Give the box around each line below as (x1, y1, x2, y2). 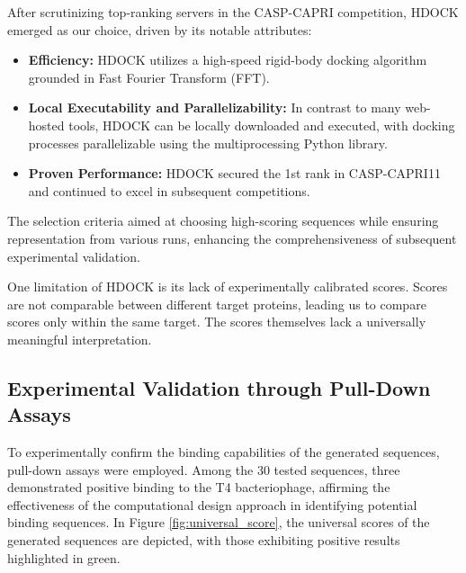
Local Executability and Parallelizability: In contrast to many (28, 98, 401, 117)
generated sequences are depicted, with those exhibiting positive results (7, 531, 400, 550)
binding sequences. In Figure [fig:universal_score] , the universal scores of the (7, 513, 430, 532)
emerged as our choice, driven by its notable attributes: (7, 20, 312, 39)
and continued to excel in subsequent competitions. (28, 181, 310, 200)
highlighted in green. (7, 548, 121, 567)
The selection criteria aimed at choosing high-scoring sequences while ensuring (7, 211, 439, 230)
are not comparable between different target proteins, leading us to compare (7, 294, 426, 313)
